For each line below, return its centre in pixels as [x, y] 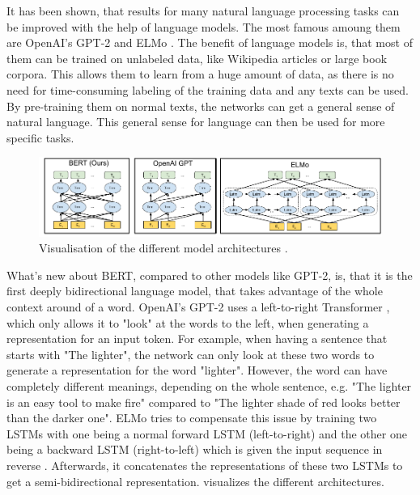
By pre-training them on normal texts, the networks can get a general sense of [201, 106]
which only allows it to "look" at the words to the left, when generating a [188, 322]
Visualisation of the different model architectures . [163, 248]
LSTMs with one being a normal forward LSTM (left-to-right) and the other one [207, 433]
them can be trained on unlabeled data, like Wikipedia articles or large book [197, 58]
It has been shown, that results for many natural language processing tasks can [203, 11]
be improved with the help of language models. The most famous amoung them [204, 26]
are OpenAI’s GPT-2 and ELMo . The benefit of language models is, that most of [210, 42]
